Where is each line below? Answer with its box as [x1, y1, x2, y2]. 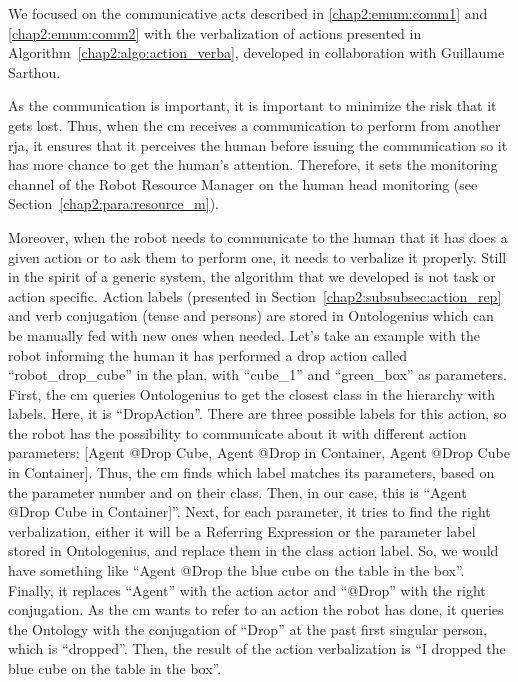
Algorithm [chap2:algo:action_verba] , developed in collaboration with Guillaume [8, 42, 505, 63]
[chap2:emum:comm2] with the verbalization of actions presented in [8, 22, 422, 43]
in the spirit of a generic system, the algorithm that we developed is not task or [8, 266, 496, 287]
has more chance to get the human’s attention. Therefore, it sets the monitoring [8, 154, 498, 175]
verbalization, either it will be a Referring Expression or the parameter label [8, 520, 476, 541]
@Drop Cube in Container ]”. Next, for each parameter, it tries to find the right [8, 501, 491, 522]
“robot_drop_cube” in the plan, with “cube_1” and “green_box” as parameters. [8, 364, 507, 385]
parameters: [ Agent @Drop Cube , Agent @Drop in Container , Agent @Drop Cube [8, 442, 510, 463]
